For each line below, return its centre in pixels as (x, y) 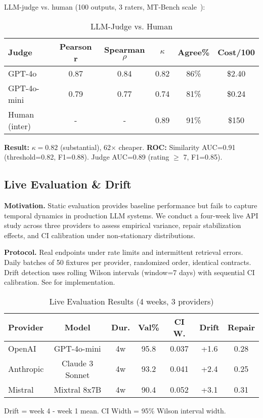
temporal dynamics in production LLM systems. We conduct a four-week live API (131, 215)
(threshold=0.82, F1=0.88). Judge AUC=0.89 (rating (87, 157)
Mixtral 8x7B (77, 389)
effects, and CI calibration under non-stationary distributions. (100, 235)
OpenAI (22, 348)
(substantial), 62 (85, 147)
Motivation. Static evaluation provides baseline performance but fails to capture (131, 205)
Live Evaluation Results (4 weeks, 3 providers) (131, 301)
